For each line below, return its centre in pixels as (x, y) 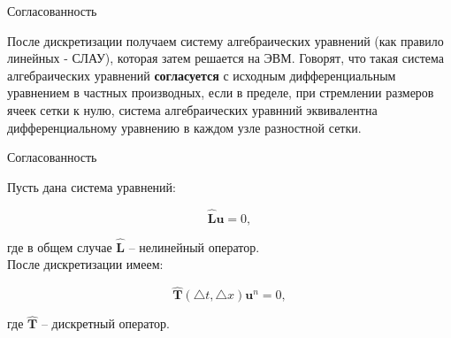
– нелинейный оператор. (194, 246)
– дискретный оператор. (105, 323)
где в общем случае (60, 246)
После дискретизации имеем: (85, 264)
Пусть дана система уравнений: (92, 186)
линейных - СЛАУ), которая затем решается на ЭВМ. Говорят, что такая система (225, 58)
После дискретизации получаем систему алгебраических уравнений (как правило (225, 40)
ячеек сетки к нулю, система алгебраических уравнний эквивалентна (192, 109)
